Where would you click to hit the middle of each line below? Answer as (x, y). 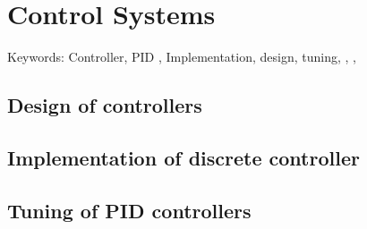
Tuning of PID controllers (129, 210)
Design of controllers (105, 105)
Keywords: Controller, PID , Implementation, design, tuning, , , (182, 57)
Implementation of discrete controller (183, 157)
